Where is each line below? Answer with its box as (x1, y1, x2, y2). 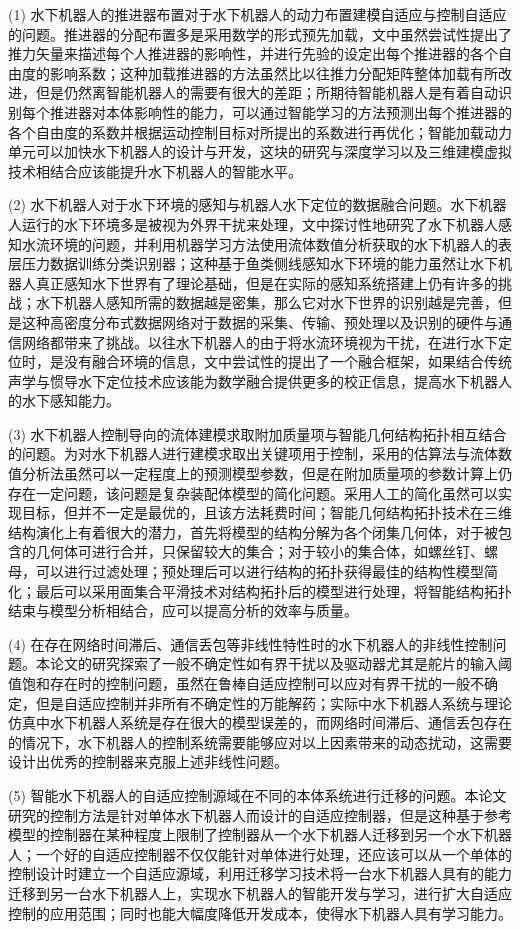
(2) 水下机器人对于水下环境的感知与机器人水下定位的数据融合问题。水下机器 (8, 194, 507, 215)
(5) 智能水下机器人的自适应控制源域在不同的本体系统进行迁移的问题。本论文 (8, 784, 507, 805)
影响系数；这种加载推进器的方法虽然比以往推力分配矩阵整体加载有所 (49, 62, 498, 83)
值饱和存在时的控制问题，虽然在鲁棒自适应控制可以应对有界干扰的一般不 (8, 673, 484, 693)
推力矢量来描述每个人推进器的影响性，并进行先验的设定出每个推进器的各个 (8, 43, 498, 64)
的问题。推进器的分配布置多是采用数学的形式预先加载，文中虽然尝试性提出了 (8, 23, 512, 44)
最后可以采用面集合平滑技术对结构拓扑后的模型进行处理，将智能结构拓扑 (35, 580, 512, 601)
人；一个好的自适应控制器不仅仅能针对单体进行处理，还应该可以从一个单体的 (8, 843, 512, 864)
